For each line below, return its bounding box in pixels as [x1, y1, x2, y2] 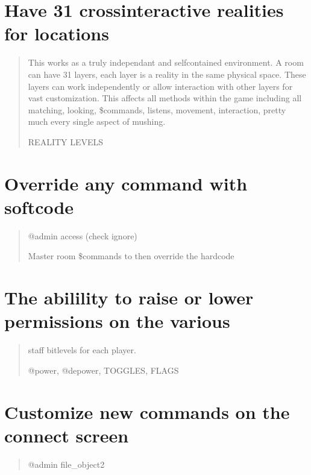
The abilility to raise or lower [4, 285, 254, 310]
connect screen [4, 423, 129, 447]
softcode [4, 194, 74, 219]
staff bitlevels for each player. [28, 344, 136, 356]
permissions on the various [4, 309, 230, 333]
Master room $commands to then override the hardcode [28, 250, 234, 262]
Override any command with [4, 171, 248, 195]
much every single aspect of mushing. [28, 115, 166, 128]
